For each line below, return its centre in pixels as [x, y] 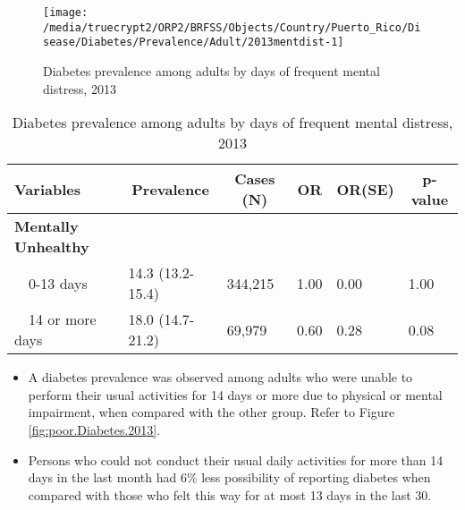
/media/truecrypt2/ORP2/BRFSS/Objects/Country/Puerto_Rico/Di [232, 27]
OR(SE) [365, 189]
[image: [66, 13]
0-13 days [58, 283]
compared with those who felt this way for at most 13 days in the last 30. [230, 494]
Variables [47, 189]
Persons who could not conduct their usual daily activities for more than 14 [236, 459]
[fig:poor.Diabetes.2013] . [94, 429]
